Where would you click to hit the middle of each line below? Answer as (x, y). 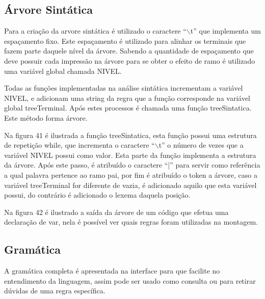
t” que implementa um (226, 31)
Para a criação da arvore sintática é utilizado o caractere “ (95, 31)
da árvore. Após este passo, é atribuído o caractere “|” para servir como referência (132, 165)
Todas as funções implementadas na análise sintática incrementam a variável (124, 88)
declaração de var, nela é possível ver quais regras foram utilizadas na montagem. (131, 222)
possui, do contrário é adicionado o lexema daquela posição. (97, 195)
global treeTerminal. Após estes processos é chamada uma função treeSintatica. (128, 108)
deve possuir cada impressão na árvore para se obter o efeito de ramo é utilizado (130, 60)
